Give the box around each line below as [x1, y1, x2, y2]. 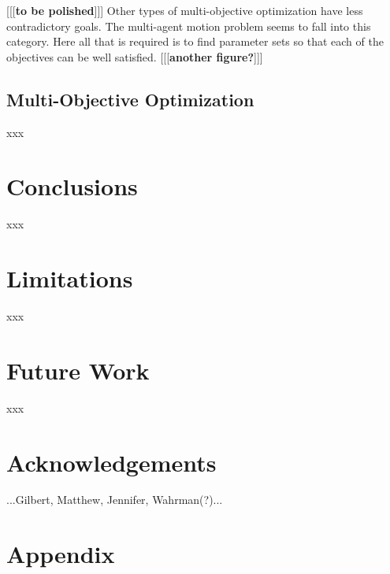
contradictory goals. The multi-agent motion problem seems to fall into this [6, 17, 371, 34]
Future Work [6, 354, 150, 386]
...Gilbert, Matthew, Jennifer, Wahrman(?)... [6, 491, 223, 508]
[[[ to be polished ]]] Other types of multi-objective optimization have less [6, 2, 363, 18]
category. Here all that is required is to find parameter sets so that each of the [6, 33, 384, 50]
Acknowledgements [6, 446, 217, 478]
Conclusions [6, 170, 138, 202]
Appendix [6, 538, 115, 570]
